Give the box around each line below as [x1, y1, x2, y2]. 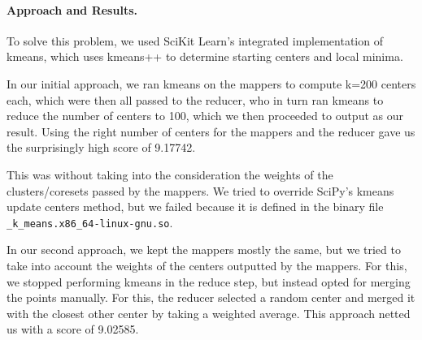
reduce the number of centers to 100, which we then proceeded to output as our [7, 107, 403, 124]
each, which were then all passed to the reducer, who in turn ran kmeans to [7, 91, 384, 108]
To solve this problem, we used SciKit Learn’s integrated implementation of [7, 32, 383, 49]
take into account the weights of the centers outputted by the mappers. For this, [7, 256, 407, 273]
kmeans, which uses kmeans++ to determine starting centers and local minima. [7, 48, 403, 65]
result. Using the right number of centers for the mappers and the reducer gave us [7, 123, 415, 140]
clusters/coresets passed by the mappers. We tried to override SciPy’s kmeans [7, 182, 394, 199]
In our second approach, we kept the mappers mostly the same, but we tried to [7, 241, 401, 258]
